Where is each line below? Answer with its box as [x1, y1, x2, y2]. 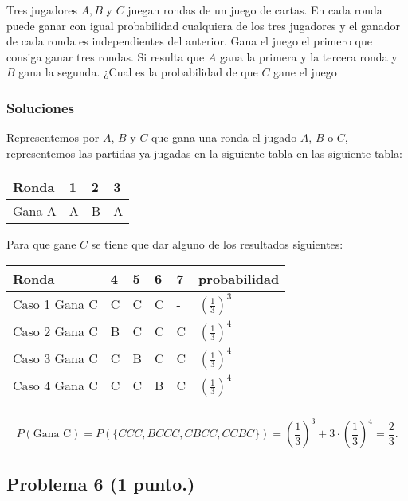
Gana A [13, 202, 57, 221]
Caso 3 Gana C [13, 349, 98, 368]
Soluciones [6, 97, 75, 117]
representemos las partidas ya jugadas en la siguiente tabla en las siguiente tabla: [6, 144, 402, 161]
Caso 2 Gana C [13, 322, 98, 341]
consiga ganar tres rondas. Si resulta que [6, 48, 205, 65]
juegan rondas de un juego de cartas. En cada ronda [127, 2, 382, 18]
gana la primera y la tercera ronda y [220, 48, 398, 65]
